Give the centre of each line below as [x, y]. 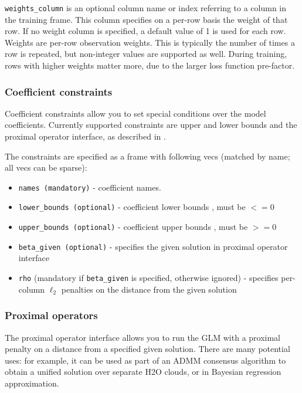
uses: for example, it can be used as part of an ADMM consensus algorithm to [145, 360]
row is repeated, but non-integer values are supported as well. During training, [146, 54]
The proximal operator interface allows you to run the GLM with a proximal [143, 337]
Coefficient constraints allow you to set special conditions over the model [135, 113]
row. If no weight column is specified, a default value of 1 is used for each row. [145, 31]
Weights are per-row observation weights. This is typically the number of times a [150, 42]
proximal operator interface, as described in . [85, 136]
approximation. [32, 383]
